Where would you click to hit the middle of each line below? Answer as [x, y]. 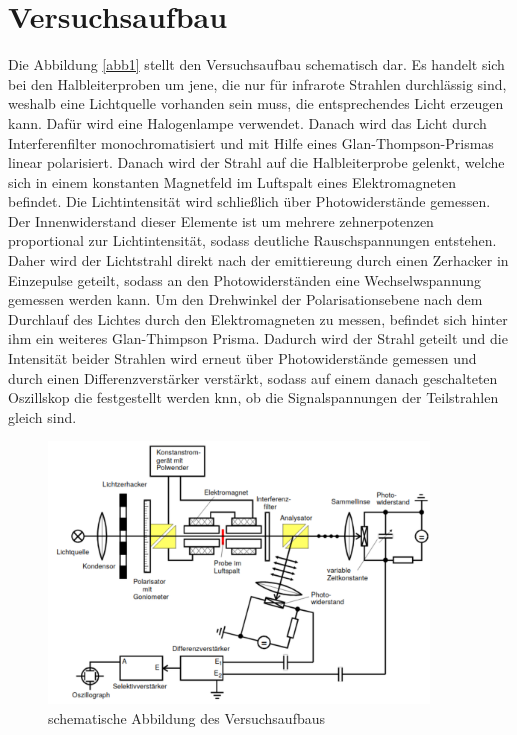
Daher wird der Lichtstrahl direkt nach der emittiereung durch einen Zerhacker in [258, 260]
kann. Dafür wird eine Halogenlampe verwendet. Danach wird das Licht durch [247, 122]
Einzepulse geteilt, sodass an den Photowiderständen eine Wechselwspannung [245, 279]
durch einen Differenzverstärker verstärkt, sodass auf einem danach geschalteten [253, 377]
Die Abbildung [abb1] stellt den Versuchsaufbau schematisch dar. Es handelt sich [256, 64]
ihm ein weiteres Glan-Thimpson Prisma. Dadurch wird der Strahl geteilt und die [258, 338]
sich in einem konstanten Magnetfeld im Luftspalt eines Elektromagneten [232, 181]
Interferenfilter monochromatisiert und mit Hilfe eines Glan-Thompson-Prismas [251, 142]
